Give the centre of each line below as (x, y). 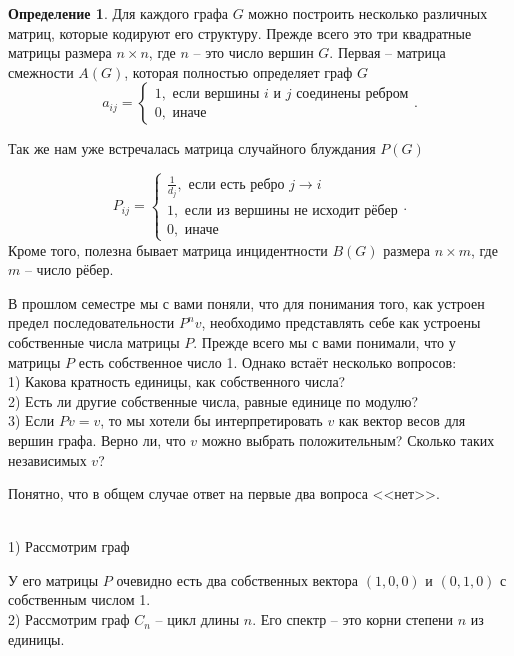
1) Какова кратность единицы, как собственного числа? (177, 381)
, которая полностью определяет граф (238, 71)
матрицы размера (60, 52)
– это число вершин (253, 52)
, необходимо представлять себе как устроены (341, 322)
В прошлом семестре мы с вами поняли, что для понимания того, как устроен (246, 302)
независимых (47, 459)
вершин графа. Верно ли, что (97, 439)
